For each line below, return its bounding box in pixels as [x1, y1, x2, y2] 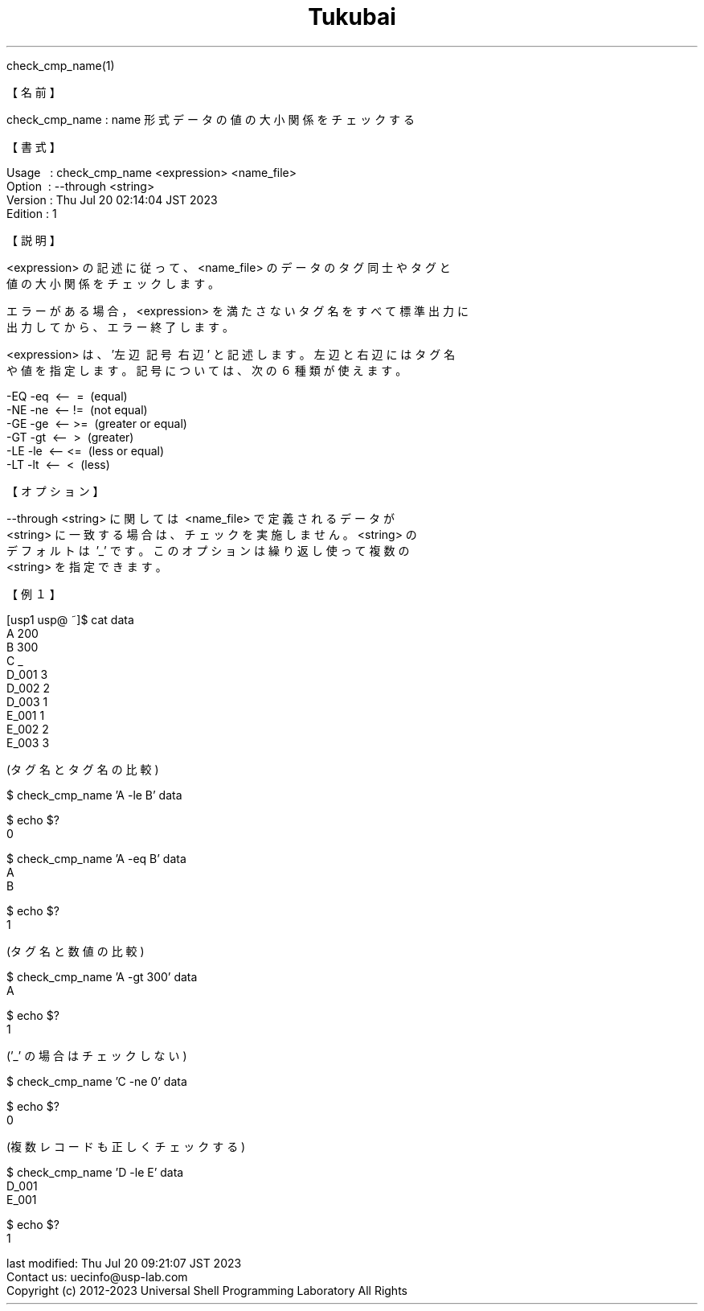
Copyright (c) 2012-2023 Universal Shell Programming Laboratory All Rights [6, 1283, 407, 1297]
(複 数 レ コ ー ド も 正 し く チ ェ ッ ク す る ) [6, 1139, 246, 1153]
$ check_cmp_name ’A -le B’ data [6, 787, 182, 802]
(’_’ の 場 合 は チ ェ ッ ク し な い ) [6, 1048, 187, 1062]
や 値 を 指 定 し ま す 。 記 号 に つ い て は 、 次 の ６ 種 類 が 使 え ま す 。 [6, 363, 407, 377]
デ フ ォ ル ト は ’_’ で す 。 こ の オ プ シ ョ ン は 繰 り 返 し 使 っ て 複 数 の [6, 543, 410, 557]
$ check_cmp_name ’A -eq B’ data [6, 851, 186, 865]
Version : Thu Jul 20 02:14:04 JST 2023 [6, 192, 218, 207]
